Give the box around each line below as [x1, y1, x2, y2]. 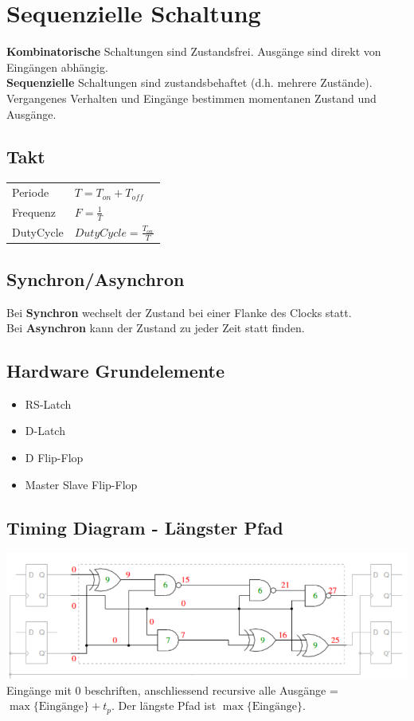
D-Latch [25, 422, 65, 439]
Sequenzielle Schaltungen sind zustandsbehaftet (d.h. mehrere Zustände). [6, 74, 373, 91]
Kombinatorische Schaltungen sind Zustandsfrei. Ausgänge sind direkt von [6, 43, 381, 60]
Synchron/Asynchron [6, 266, 185, 291]
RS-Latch [25, 395, 72, 412]
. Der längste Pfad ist [111, 697, 217, 714]
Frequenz [12, 204, 57, 220]
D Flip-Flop [25, 449, 84, 466]
